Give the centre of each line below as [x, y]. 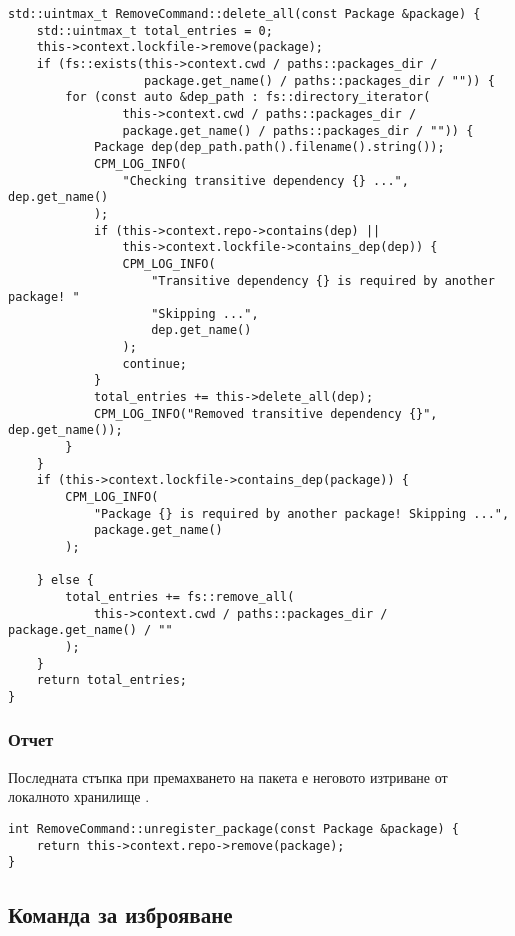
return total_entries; [111, 680]
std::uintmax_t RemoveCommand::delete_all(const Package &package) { [244, 14]
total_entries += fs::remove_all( [180, 596]
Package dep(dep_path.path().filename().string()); [269, 147]
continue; [154, 363]
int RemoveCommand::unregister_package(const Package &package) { [234, 828]
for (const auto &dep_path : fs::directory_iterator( [248, 97]
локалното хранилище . [79, 796]
